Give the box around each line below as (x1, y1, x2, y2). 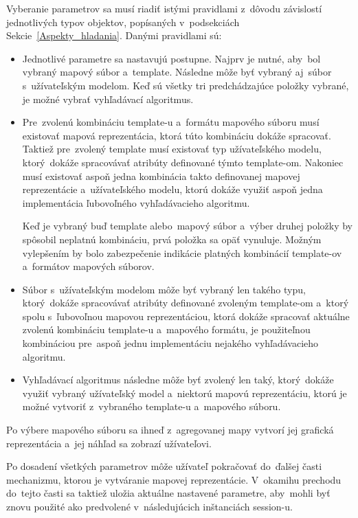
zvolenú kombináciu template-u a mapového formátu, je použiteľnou (22, 322, 311, 337)
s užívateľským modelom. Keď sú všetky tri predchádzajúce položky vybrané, (22, 78, 349, 92)
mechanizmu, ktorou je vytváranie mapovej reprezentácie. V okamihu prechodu (6, 472, 342, 486)
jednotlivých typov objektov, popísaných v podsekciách (6, 14, 240, 29)
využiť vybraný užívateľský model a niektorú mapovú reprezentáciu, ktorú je (22, 385, 347, 400)
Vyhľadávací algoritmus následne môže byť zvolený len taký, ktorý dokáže (22, 372, 334, 387)
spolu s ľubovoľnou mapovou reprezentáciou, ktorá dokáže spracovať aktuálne (22, 308, 350, 323)
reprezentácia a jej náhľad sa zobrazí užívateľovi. (6, 436, 212, 450)
